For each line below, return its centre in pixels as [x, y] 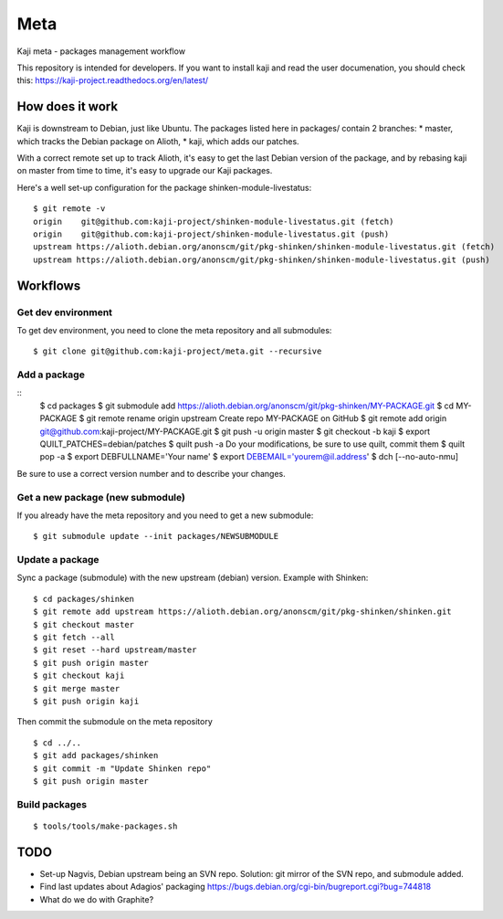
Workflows [49, 285]
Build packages [52, 804]
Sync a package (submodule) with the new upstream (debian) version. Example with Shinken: [193, 578]
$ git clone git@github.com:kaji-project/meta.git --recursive [178, 351]
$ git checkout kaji [79, 676]
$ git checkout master [84, 624]
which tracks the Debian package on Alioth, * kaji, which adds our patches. [158, 141]
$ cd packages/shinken [84, 599]
